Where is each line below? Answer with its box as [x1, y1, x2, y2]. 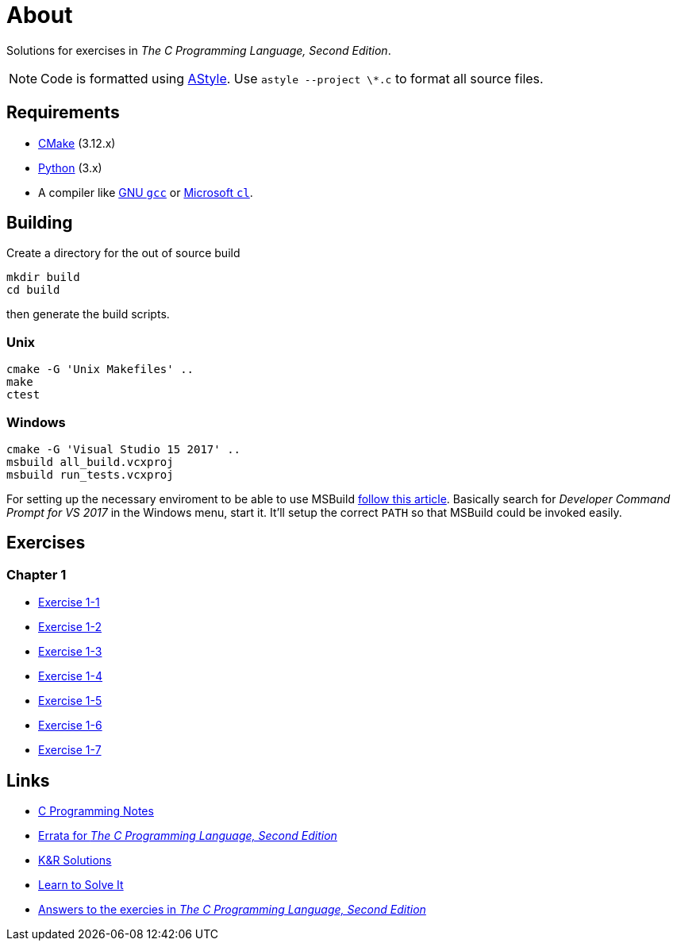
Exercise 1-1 [38, 595, 100, 610]
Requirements [6, 102, 120, 123]
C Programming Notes [38, 804, 154, 818]
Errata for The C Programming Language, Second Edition [38, 829, 337, 842]
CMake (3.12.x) [38, 136, 116, 150]
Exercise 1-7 [38, 743, 102, 757]
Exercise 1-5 [38, 694, 102, 708]
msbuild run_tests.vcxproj [6, 468, 174, 481]
